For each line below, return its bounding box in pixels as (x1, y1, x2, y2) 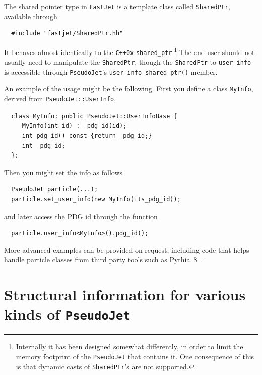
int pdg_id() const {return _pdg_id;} (22, 132, 152, 139)
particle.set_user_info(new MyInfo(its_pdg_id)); (11, 195, 181, 203)
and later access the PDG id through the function (4, 210, 158, 221)
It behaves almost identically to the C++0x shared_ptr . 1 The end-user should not (4, 45, 255, 57)
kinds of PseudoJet (4, 304, 130, 325)
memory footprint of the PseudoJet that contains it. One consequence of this (16, 351, 254, 361)
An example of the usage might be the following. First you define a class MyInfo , (4, 83, 253, 94)
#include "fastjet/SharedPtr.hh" (11, 30, 123, 37)
